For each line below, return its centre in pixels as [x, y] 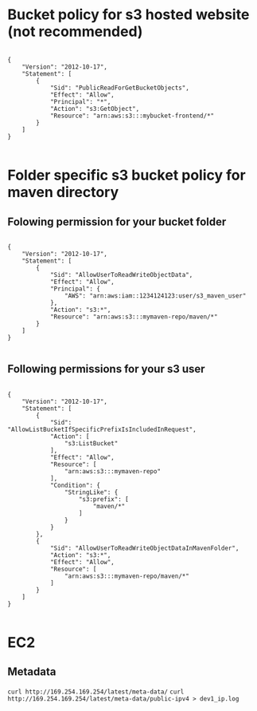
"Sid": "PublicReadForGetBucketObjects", [120, 88]
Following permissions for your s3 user [106, 369]
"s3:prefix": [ [103, 499]
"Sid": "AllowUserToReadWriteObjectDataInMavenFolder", [144, 548]
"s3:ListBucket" [91, 443]
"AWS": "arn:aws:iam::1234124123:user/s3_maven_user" [155, 296]
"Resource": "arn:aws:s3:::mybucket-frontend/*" [132, 116]
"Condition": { [75, 485]
